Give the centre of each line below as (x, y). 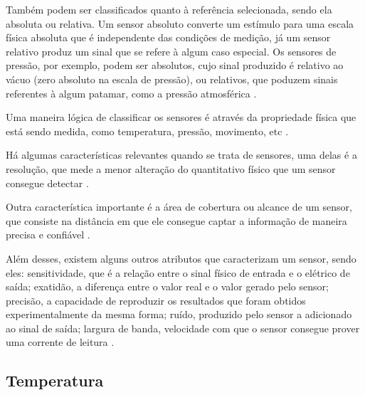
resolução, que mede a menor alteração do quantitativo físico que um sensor (171, 168)
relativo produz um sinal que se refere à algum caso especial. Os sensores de (171, 51)
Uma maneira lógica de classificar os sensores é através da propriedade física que (181, 117)
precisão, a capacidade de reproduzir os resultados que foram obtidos (156, 300)
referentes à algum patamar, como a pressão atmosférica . (131, 93)
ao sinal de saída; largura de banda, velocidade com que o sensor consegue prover (183, 328)
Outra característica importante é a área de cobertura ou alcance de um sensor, (179, 207)
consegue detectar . (47, 183)
